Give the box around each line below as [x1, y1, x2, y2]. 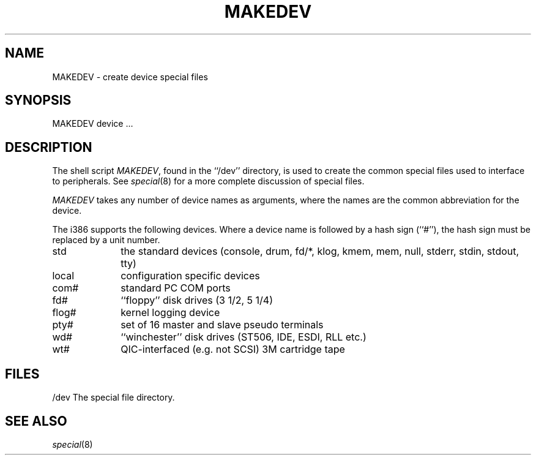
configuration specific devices [121, 270, 260, 282]
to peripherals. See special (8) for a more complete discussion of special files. [52, 176, 365, 187]
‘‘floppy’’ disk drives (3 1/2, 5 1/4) [121, 294, 274, 307]
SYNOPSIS [5, 92, 72, 108]
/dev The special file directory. [52, 392, 175, 403]
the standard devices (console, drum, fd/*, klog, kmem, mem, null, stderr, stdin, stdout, [121, 245, 519, 258]
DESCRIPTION [5, 139, 92, 155]
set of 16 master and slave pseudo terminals [121, 319, 324, 331]
